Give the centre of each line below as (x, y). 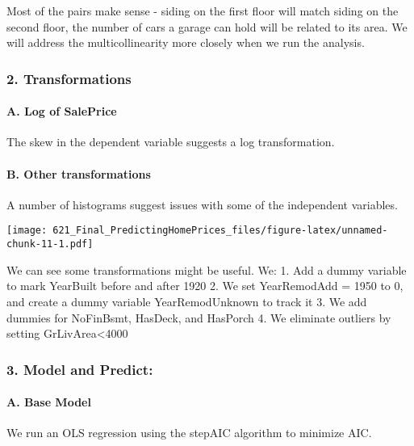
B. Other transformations (79, 173)
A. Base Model (49, 402)
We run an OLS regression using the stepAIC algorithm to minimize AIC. (189, 433)
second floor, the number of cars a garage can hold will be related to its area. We (207, 26)
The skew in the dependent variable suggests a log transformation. (171, 142)
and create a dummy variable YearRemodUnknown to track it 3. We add (187, 301)
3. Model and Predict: (80, 369)
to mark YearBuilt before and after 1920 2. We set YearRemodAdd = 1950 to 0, (205, 286)
